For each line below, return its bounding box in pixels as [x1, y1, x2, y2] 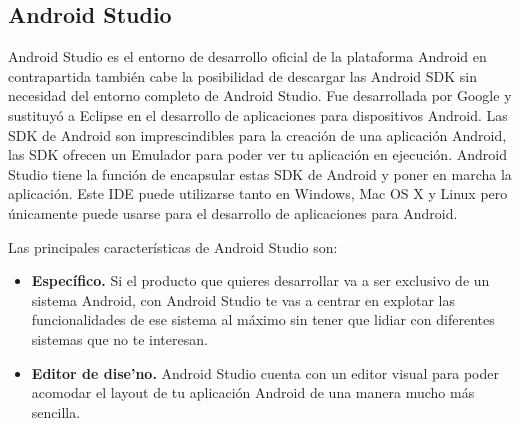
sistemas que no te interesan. [31, 328, 208, 349]
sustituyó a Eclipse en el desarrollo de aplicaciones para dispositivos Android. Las [8, 104, 508, 125]
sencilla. [31, 401, 81, 422]
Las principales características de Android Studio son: [8, 236, 338, 257]
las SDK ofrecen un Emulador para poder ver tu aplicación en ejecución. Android [8, 144, 507, 165]
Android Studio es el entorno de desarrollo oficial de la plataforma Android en [8, 46, 487, 67]
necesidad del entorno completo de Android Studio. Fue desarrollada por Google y [8, 85, 512, 106]
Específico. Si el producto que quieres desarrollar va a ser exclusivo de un [31, 270, 490, 291]
